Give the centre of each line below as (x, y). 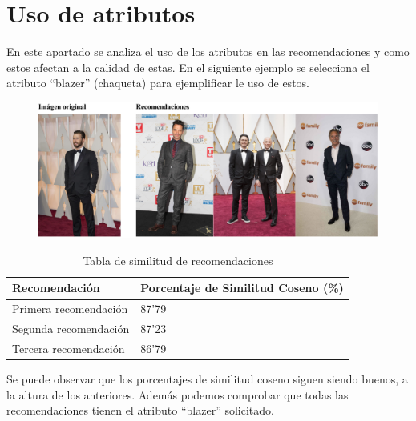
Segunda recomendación (71, 329)
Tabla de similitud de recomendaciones (178, 260)
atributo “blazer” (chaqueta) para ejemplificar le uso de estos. (158, 83)
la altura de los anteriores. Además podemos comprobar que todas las (178, 394)
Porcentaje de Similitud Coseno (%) (242, 288)
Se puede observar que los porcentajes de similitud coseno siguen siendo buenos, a (207, 379)
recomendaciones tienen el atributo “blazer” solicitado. (140, 410)
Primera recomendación (70, 309)
